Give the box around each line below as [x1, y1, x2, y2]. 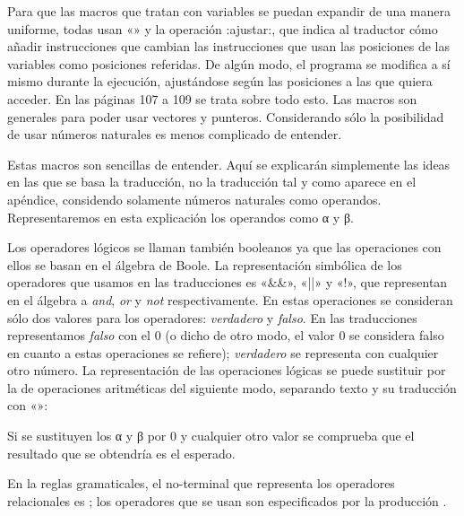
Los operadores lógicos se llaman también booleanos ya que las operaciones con [7, 238, 442, 257]
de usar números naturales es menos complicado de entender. [7, 125, 342, 144]
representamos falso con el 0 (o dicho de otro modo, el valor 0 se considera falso [7, 326, 444, 345]
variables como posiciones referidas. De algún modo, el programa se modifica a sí [7, 54, 451, 73]
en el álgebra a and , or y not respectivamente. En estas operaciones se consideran [7, 290, 453, 309]
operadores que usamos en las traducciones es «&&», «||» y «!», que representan [7, 273, 448, 292]
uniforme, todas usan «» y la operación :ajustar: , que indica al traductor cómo [7, 19, 438, 38]
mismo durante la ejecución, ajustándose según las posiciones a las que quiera [7, 72, 433, 91]
